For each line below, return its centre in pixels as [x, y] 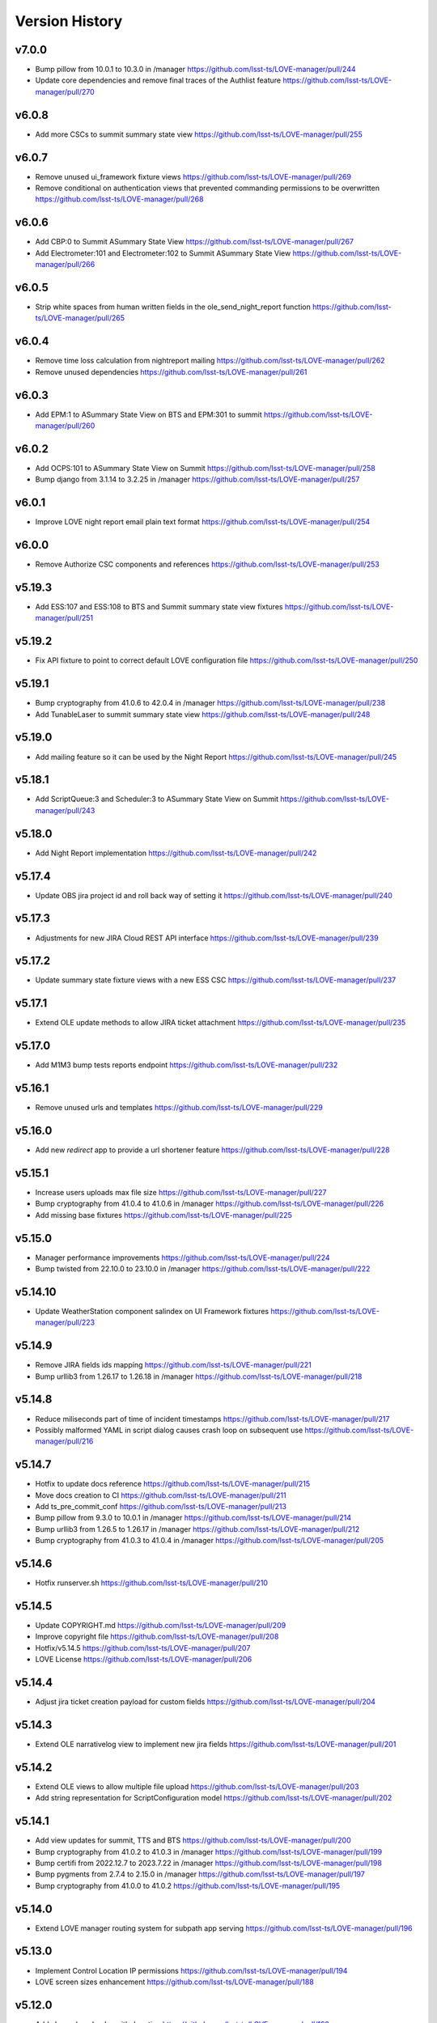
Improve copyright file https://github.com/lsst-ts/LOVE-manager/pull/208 [157, 1637]
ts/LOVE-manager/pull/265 [80, 318]
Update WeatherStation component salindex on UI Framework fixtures [152, 1311]
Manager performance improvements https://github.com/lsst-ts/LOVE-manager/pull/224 [183, 1257]
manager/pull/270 [65, 91]
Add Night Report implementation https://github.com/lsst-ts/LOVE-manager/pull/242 [176, 853]
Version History [69, 21]
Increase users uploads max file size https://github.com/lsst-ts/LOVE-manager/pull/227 [181, 1192]
